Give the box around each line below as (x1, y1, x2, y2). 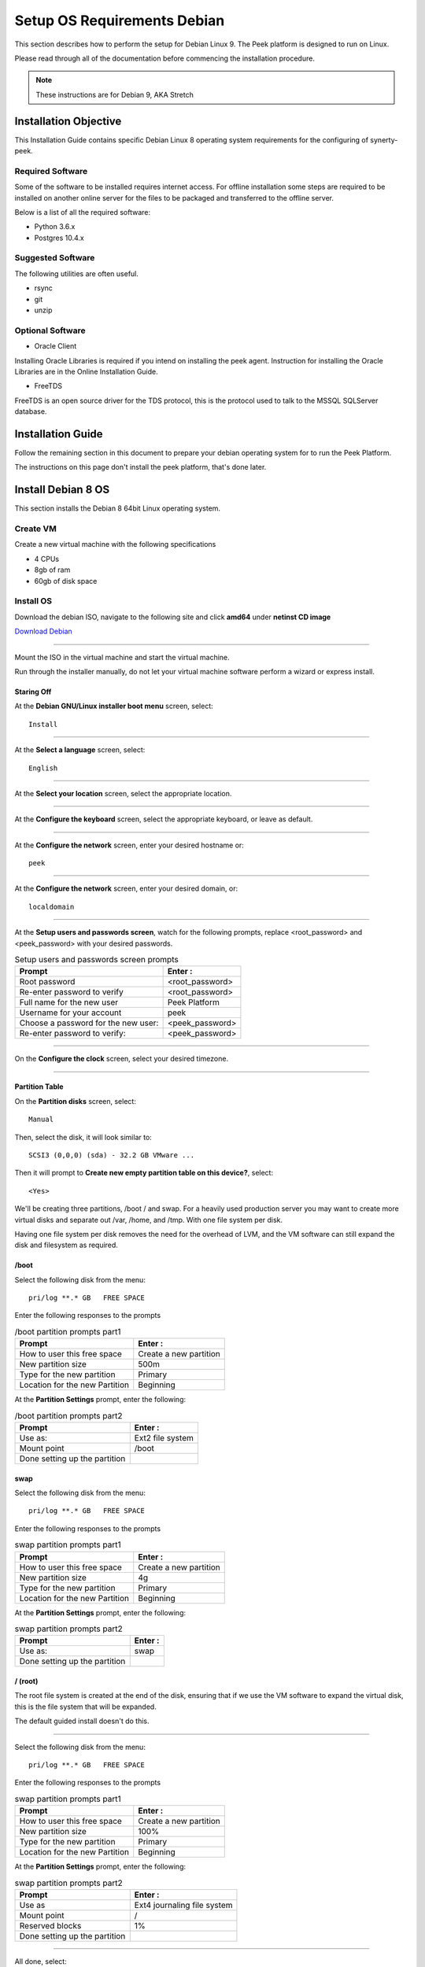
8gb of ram (34, 565, 71, 574)
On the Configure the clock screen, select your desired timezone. (14, 1054, 228, 1064)
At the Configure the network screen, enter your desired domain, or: (14, 884, 238, 893)
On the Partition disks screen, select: (14, 1096, 137, 1105)
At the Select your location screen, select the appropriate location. (14, 788, 232, 798)
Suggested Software (14, 253, 95, 264)
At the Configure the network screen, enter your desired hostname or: (14, 840, 244, 850)
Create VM (14, 523, 57, 534)
